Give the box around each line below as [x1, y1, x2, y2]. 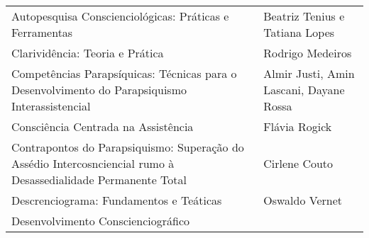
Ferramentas [11, 24, 73, 40]
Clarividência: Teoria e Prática [11, 45, 164, 61]
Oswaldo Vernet [263, 192, 343, 208]
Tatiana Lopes [263, 24, 335, 40]
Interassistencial [11, 98, 91, 114]
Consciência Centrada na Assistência [11, 118, 194, 135]
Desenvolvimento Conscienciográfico [11, 212, 190, 229]
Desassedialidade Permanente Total [11, 171, 187, 188]
